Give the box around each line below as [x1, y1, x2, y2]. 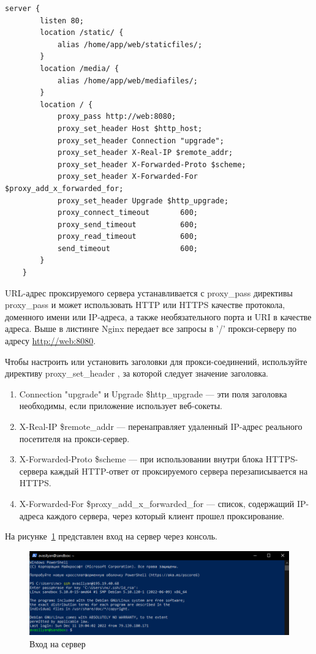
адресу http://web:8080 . [5, 334, 96, 347]
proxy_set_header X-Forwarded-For [57, 172, 198, 181]
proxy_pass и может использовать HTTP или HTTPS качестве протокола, [5, 298, 285, 311]
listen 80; [40, 16, 84, 25]
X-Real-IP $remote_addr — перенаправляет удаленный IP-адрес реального [19, 420, 303, 432]
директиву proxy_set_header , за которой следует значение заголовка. [5, 367, 268, 380]
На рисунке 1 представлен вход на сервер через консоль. [5, 530, 218, 543]
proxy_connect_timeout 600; [57, 208, 198, 217]
